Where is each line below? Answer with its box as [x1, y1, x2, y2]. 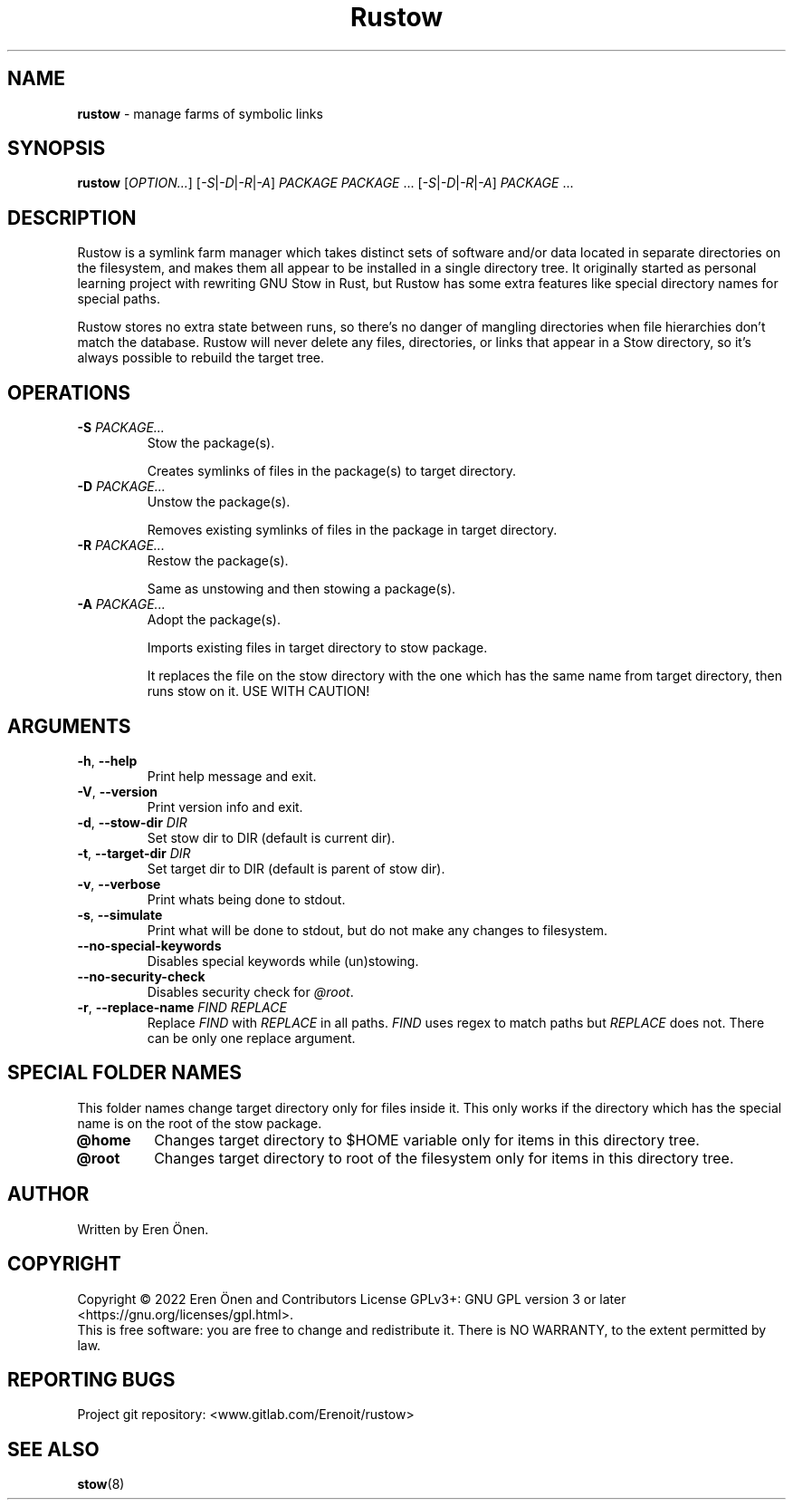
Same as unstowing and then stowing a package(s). [147, 581, 456, 597]
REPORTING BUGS [7, 1367, 176, 1391]
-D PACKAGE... [77, 478, 166, 495]
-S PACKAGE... [77, 420, 165, 436]
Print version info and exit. [147, 798, 303, 815]
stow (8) [77, 1476, 125, 1493]
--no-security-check [77, 968, 205, 984]
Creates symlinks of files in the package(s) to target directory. [147, 463, 517, 479]
